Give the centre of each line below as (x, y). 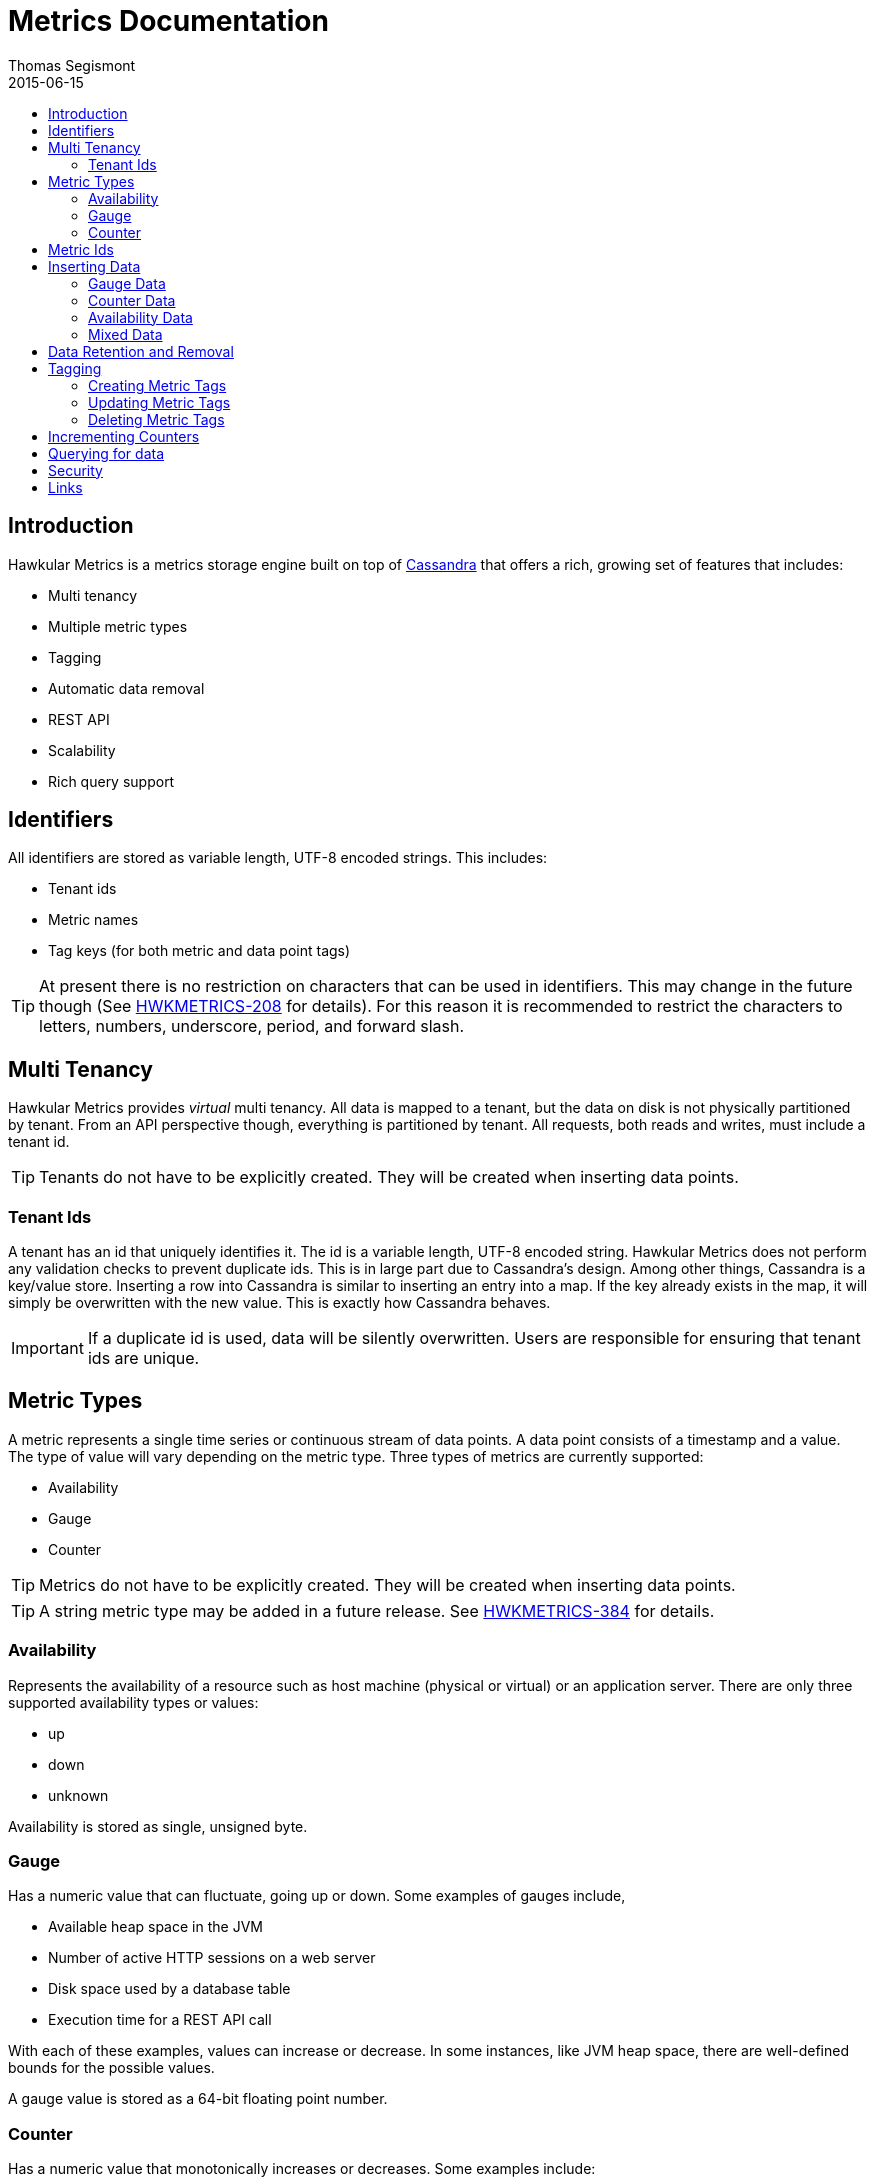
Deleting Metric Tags (156, 419)
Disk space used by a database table (169, 1989)
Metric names (93, 920)
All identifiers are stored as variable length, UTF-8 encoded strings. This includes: (278, 858)
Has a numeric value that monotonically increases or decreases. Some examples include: (302, 2169)
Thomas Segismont (72, 65)
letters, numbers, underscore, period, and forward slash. (252, 1026)
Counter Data (132, 300)
